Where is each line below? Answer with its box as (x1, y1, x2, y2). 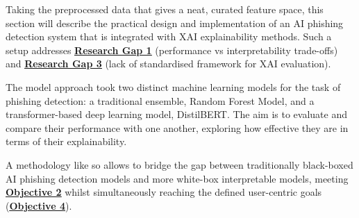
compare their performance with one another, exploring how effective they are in (6, 120, 349, 135)
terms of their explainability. (6, 134, 127, 149)
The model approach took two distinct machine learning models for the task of (6, 79, 341, 94)
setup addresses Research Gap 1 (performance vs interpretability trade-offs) (6, 42, 338, 57)
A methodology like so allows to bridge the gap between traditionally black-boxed (6, 157, 353, 171)
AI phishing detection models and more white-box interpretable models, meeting (6, 171, 349, 185)
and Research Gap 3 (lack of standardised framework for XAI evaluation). (6, 56, 331, 71)
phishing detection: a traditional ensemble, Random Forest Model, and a (6, 93, 315, 108)
